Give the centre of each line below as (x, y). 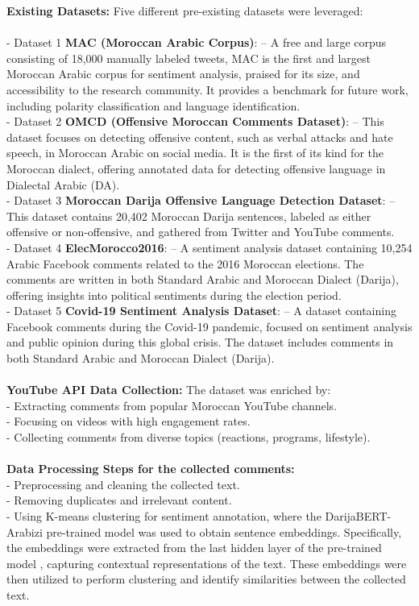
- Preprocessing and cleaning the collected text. (123, 484)
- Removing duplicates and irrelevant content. (119, 500)
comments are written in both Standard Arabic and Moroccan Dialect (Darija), (203, 279)
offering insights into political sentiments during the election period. (174, 295)
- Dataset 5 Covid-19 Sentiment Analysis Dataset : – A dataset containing (201, 311)
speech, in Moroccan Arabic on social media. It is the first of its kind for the (195, 153)
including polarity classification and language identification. (153, 105)
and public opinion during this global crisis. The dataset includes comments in (200, 342)
